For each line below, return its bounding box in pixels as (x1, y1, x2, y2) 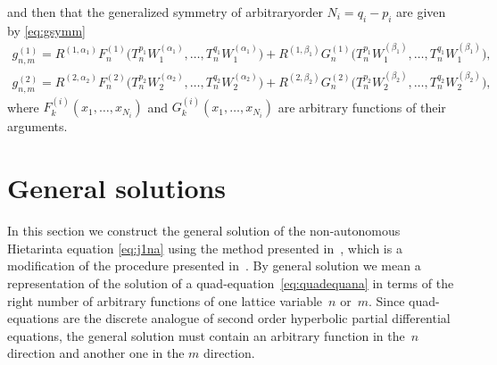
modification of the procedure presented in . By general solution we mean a (7, 256, 421, 275)
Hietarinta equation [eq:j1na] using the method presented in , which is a (7, 238, 402, 257)
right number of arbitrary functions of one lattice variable (7, 291, 323, 310)
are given (396, 3, 446, 21)
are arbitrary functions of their (277, 97, 446, 116)
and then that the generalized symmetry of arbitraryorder (7, 3, 323, 21)
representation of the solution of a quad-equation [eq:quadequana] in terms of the (7, 273, 454, 292)
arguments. (7, 117, 68, 136)
